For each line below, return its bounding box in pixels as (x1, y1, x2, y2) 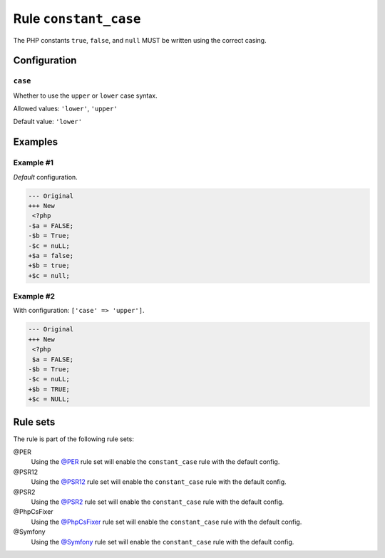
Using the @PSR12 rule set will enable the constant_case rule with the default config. (31, 477, 287, 486)
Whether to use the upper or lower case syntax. (13, 91, 158, 100)
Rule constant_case (13, 11, 141, 26)
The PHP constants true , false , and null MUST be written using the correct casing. (13, 36, 267, 44)
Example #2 (13, 291, 56, 301)
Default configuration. (13, 172, 78, 181)
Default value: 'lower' (13, 118, 82, 126)
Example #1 (13, 157, 53, 167)
